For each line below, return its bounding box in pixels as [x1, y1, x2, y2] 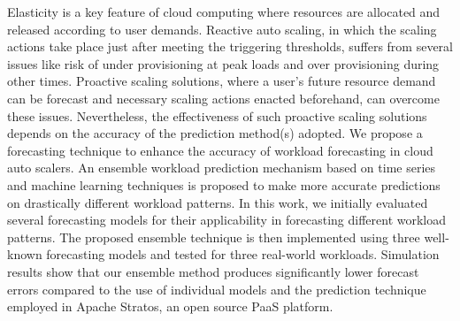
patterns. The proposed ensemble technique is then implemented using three [7, 227, 420, 246]
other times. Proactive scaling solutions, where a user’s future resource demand [7, 72, 436, 90]
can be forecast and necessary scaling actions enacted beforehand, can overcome [7, 88, 440, 107]
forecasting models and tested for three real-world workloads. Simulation [46, 245, 440, 264]
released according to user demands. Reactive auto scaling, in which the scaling [7, 19, 437, 38]
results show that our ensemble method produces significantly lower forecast [7, 262, 419, 280]
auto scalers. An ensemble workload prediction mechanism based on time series [7, 158, 436, 177]
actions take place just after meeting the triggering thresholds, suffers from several [7, 37, 453, 56]
